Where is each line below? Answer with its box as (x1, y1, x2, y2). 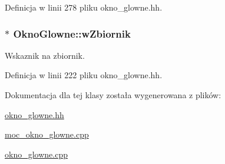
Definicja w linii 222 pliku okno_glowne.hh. (5, 69, 163, 81)
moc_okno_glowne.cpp (5, 128, 89, 140)
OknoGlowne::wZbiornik (13, 26, 131, 41)
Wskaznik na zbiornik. (5, 49, 85, 61)
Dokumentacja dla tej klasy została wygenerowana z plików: (5, 89, 221, 101)
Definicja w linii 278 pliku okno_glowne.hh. (5, 1, 163, 13)
